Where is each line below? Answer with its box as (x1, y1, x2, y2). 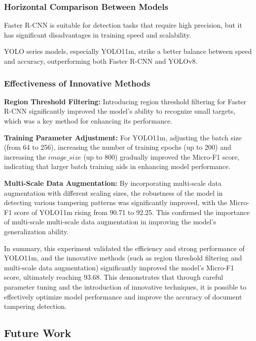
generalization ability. (4, 226, 69, 236)
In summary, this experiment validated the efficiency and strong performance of (4, 243, 245, 253)
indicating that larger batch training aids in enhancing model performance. (4, 161, 231, 171)
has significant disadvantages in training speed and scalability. (4, 29, 191, 40)
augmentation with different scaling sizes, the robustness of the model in (4, 187, 223, 198)
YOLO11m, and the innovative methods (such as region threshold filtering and (4, 253, 242, 263)
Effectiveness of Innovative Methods (4, 77, 150, 89)
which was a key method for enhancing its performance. (4, 116, 173, 126)
